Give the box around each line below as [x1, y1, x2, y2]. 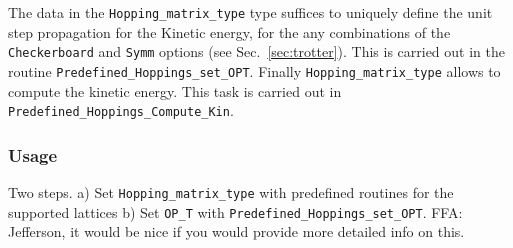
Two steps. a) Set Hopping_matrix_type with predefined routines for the [8, 182, 454, 203]
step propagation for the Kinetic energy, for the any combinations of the [8, 21, 451, 42]
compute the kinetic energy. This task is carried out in [8, 80, 342, 101]
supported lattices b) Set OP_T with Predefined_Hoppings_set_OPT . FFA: [8, 201, 463, 222]
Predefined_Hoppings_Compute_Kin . [8, 100, 234, 121]
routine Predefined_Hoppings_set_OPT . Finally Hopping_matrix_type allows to [8, 60, 501, 81]
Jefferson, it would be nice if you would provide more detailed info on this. [8, 221, 465, 242]
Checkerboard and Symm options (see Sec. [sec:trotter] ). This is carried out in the [8, 41, 505, 62]
